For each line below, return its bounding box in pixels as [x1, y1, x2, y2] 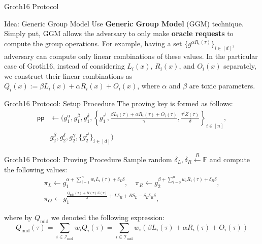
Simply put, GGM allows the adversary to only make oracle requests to [4, 28, 234, 39]
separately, [223, 60, 256, 71]
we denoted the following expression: [51, 211, 165, 222]
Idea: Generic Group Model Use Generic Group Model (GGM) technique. [4, 18, 244, 28]
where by [4, 211, 32, 222]
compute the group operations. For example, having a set [4, 38, 182, 48]
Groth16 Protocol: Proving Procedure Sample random [4, 154, 172, 165]
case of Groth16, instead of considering [4, 60, 125, 71]
